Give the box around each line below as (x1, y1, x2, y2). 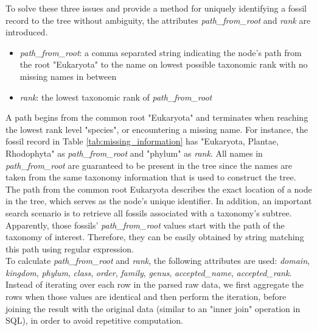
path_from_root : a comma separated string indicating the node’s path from (19, 46, 302, 59)
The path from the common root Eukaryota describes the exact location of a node (5, 182, 312, 195)
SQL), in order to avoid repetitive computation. (5, 314, 184, 327)
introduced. (5, 26, 48, 38)
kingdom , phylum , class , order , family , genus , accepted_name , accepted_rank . (5, 266, 292, 279)
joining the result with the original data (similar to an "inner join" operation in (5, 302, 301, 315)
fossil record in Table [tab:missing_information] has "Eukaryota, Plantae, (5, 135, 279, 148)
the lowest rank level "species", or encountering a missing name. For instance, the (5, 123, 308, 135)
